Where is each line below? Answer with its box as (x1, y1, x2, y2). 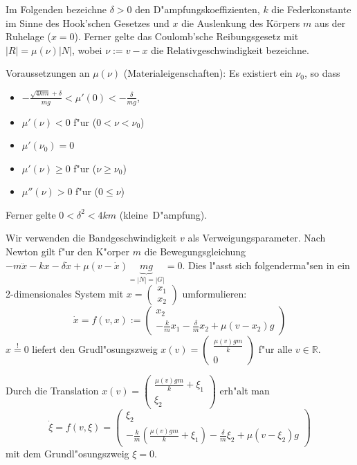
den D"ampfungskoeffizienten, (135, 2, 260, 16)
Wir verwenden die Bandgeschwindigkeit (6, 230, 177, 245)
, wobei (71, 42, 102, 57)
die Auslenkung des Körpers (181, 15, 300, 30)
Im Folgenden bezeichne (6, 2, 107, 16)
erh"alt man (219, 383, 270, 398)
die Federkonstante (271, 2, 351, 16)
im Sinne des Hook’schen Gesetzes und (6, 15, 170, 30)
